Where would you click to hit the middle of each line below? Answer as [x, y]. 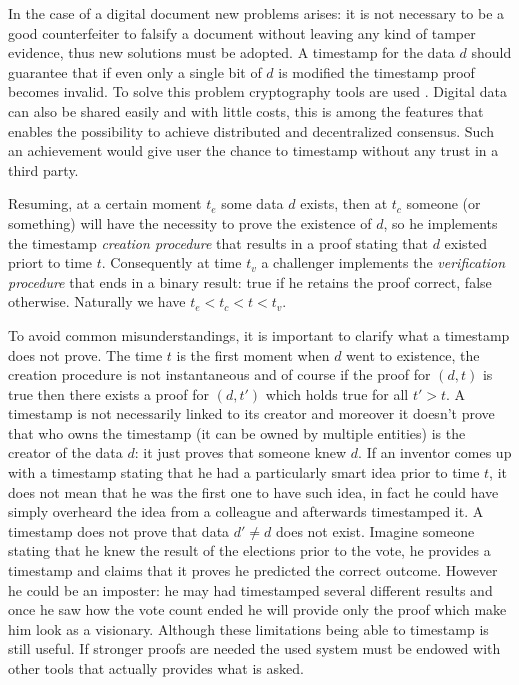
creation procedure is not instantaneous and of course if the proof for [219, 374]
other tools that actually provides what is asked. [156, 668]
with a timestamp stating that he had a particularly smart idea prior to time [244, 472]
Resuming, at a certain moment [105, 203]
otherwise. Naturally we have [97, 301]
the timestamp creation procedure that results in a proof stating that [218, 242]
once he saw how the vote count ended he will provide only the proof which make [257, 609]
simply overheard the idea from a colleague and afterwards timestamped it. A [246, 511]
